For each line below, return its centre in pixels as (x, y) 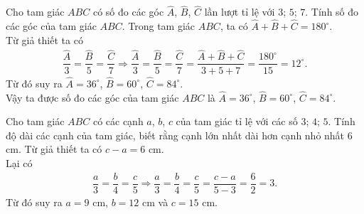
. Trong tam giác (159, 26)
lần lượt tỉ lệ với (240, 12)
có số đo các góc (128, 12)
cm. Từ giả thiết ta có (54, 149)
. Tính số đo (332, 12)
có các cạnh (118, 121)
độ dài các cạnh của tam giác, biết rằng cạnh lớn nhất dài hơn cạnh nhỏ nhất (175, 135)
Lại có (19, 162)
